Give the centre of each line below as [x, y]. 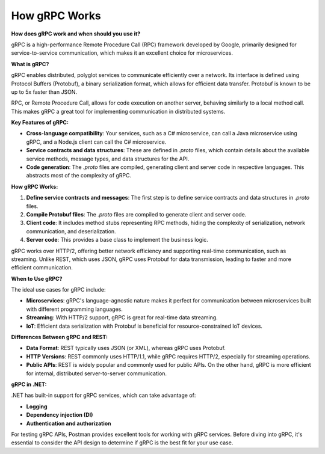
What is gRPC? [30, 64]
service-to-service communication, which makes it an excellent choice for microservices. [122, 53]
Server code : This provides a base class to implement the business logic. [117, 240]
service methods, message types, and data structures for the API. [108, 159]
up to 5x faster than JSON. [44, 92]
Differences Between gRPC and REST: [60, 337]
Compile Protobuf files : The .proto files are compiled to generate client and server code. [136, 214]
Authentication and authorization [69, 423]
